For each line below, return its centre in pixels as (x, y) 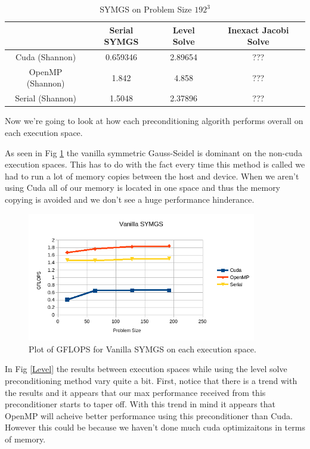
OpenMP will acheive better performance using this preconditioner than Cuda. (149, 415)
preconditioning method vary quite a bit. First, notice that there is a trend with (151, 380)
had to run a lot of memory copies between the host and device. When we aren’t (152, 176)
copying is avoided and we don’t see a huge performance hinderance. (130, 199)
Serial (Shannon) (46, 98)
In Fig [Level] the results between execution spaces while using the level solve (146, 369)
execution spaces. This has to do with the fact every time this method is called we (155, 164)
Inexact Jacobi (258, 30)
